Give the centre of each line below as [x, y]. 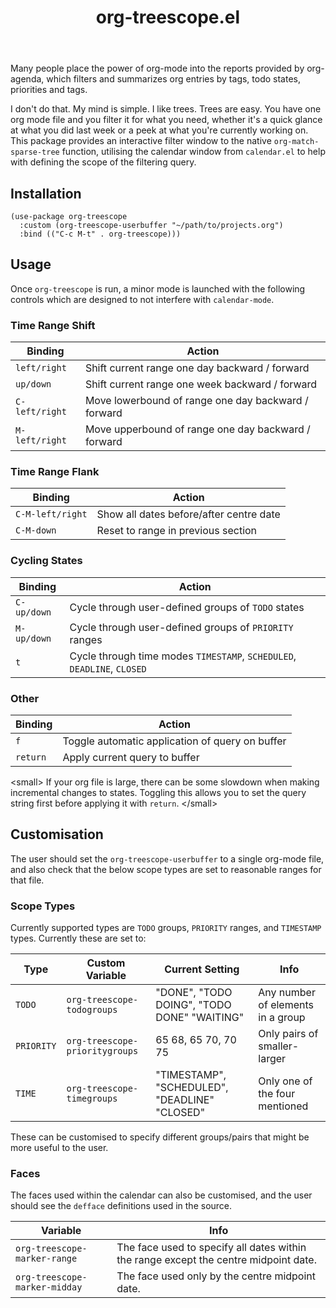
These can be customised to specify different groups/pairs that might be [160, 1137]
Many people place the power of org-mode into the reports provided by [157, 68]
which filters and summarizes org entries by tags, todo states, [173, 79]
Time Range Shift [53, 325]
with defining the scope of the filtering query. [103, 162]
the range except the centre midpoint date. [216, 1260]
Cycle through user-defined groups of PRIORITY [181, 627]
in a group [282, 1018]
